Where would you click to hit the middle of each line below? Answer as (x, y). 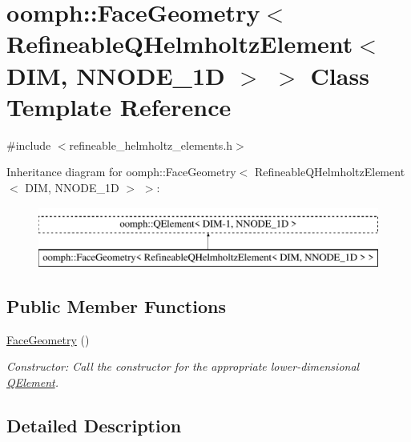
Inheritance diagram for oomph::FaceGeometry (121, 172)
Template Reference (119, 106)
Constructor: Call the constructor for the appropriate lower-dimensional (183, 366)
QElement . (32, 382)
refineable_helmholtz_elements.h (151, 145)
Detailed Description (94, 426)
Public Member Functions (116, 306)
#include (29, 145)
